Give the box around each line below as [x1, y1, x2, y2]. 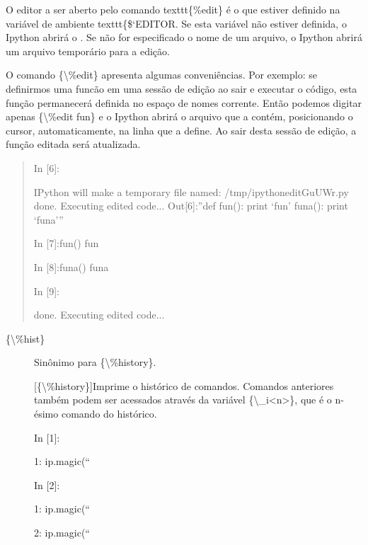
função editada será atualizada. [6, 137, 141, 151]
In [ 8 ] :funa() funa [33, 259, 109, 274]
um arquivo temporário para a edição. [6, 43, 170, 58]
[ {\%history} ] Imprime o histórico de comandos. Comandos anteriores [34, 378, 334, 393]
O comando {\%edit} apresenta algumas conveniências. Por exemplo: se [6, 67, 317, 82]
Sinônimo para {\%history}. [34, 355, 156, 369]
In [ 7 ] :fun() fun [33, 236, 99, 251]
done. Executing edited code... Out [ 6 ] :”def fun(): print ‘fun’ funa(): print [33, 198, 348, 213]
